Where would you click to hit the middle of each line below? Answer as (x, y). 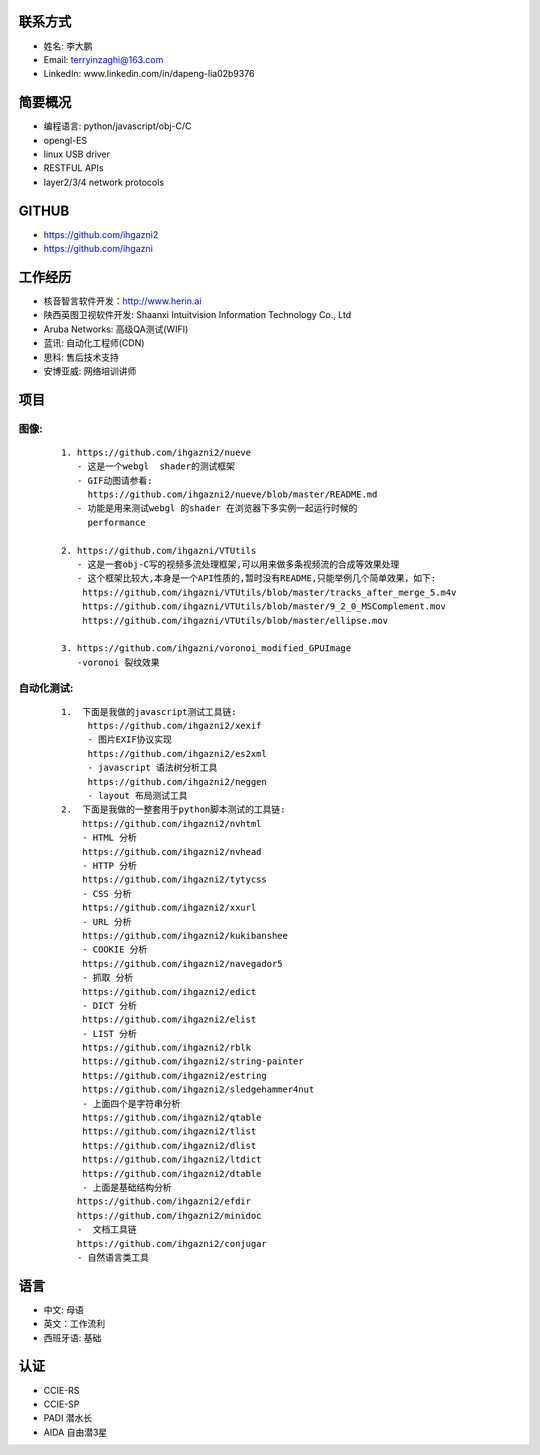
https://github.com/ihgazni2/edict (169, 991)
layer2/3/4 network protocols (104, 182)
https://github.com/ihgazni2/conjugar (171, 1243)
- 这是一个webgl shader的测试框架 (155, 466)
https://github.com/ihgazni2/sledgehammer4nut (198, 1089)
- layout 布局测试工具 (138, 796)
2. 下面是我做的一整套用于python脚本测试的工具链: (173, 809)
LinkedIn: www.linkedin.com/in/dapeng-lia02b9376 (149, 74)
